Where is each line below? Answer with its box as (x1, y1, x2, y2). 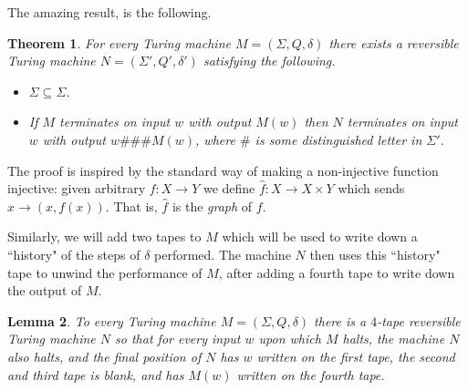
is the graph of (172, 196, 253, 215)
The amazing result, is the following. (7, 3, 212, 21)
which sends (338, 179, 405, 198)
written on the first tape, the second (256, 346, 455, 365)
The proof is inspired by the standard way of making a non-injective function (7, 160, 439, 180)
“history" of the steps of (7, 244, 140, 263)
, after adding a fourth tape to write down (218, 262, 455, 282)
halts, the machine (342, 329, 445, 348)
